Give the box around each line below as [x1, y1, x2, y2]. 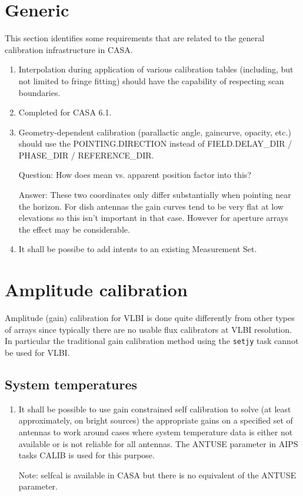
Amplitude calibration [5, 277, 188, 302]
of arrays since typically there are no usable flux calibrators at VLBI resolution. [5, 323, 292, 335]
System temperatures [5, 375, 138, 393]
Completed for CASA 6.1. [18, 106, 112, 118]
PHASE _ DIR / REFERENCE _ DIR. [18, 148, 154, 161]
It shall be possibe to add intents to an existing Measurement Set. [18, 243, 257, 255]
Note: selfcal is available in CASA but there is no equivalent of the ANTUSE [18, 468, 297, 481]
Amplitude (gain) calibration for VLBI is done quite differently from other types [5, 312, 295, 324]
